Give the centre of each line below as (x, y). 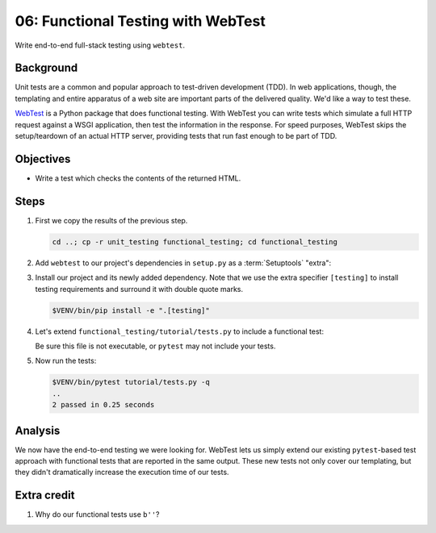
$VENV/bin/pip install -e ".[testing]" (131, 310)
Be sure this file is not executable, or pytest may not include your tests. (155, 346)
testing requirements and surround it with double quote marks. (139, 289)
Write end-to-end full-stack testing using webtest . (100, 45)
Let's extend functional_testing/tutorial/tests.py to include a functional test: (180, 331)
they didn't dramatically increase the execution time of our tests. (122, 473)
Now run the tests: (66, 361)
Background (46, 68)
